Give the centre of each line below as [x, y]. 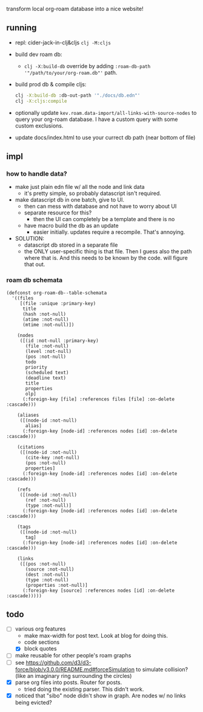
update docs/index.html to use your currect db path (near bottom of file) [105, 137]
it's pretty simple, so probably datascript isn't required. [93, 193]
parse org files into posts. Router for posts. [68, 682]
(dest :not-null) [47, 574]
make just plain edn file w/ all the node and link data [80, 187]
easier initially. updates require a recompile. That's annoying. [109, 232]
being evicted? [34, 702]
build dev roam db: [38, 54]
